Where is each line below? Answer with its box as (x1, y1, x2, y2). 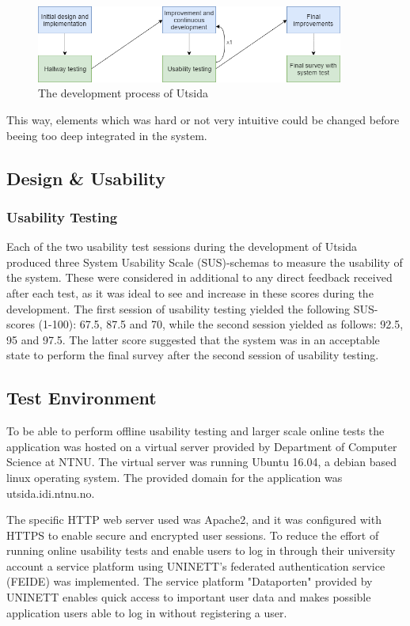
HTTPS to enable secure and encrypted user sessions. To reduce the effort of (6, 526, 379, 543)
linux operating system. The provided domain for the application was (6, 469, 343, 485)
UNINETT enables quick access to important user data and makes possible (6, 589, 371, 605)
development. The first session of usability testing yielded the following (6, 300, 351, 317)
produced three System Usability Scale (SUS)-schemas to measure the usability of (6, 253, 403, 270)
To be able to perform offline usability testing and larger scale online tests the (6, 423, 385, 439)
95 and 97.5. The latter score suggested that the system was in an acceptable (6, 331, 380, 347)
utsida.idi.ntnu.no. (6, 484, 95, 501)
